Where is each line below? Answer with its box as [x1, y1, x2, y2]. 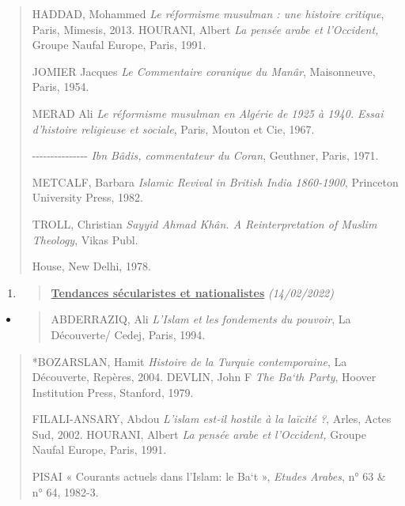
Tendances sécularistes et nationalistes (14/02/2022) [51, 284, 334, 300]
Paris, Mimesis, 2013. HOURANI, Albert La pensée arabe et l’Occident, [32, 21, 379, 37]
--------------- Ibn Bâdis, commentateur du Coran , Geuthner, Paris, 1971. [32, 147, 379, 164]
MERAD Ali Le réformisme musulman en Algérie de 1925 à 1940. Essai [32, 104, 384, 121]
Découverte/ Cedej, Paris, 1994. [51, 326, 206, 342]
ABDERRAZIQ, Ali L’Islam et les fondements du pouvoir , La [51, 311, 351, 327]
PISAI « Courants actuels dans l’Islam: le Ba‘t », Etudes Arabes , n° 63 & [32, 468, 386, 485]
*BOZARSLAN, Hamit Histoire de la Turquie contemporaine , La [32, 353, 347, 369]
